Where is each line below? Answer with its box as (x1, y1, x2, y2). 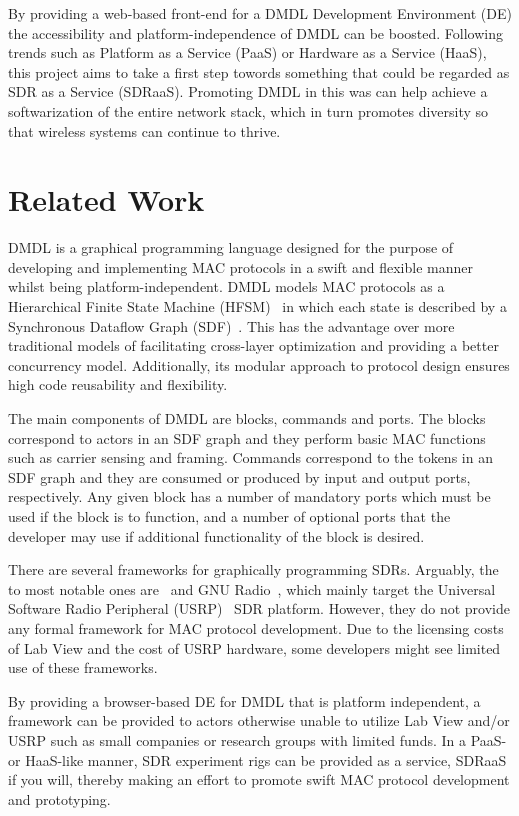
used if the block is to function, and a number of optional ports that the (8, 506, 451, 526)
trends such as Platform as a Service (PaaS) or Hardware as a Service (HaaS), (8, 42, 487, 63)
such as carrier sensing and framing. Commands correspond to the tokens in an (8, 447, 493, 468)
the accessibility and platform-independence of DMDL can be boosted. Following (8, 22, 503, 43)
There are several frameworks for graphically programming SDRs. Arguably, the (8, 559, 499, 580)
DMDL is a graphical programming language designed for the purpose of (8, 237, 454, 258)
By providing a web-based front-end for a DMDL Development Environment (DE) (8, 3, 512, 23)
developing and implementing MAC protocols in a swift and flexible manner (8, 256, 473, 277)
